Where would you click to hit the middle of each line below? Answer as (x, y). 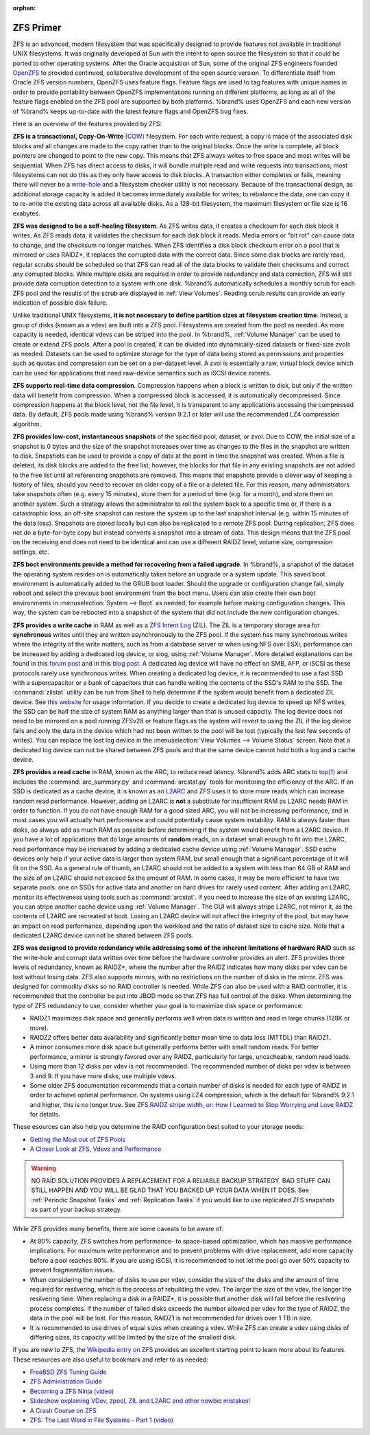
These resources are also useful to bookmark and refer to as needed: (111, 1360)
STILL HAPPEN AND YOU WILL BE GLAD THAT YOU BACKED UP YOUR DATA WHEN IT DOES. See (170, 1190)
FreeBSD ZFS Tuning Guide (68, 1372)
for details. (45, 1115)
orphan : (24, 8)
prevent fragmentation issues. (72, 1270)
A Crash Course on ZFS (63, 1410)
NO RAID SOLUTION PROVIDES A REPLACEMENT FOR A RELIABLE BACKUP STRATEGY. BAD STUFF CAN (181, 1181)
